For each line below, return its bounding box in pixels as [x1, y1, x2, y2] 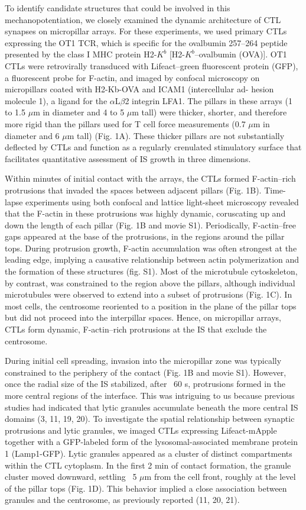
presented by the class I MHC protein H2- [5, 48, 157, 60]
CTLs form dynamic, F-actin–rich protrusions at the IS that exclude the [5, 323, 267, 335]
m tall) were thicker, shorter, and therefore [132, 106, 287, 118]
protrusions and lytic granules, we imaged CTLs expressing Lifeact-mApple [5, 424, 277, 436]
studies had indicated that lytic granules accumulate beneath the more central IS [5, 401, 298, 413]
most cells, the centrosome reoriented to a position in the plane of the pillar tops [5, 299, 297, 312]
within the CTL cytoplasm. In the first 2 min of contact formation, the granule [5, 459, 291, 471]
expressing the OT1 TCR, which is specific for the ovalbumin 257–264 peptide [5, 36, 288, 49]
